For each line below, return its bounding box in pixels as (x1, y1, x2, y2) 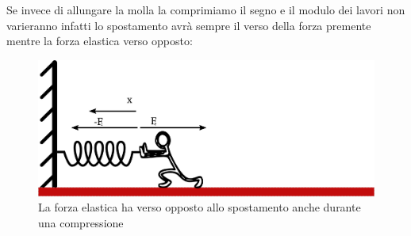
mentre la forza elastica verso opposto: (6, 32, 193, 49)
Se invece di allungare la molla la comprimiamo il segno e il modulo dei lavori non (6, 2, 405, 17)
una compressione (38, 214, 124, 230)
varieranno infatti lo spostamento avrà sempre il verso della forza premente (6, 17, 371, 33)
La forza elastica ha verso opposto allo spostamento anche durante (38, 199, 361, 215)
